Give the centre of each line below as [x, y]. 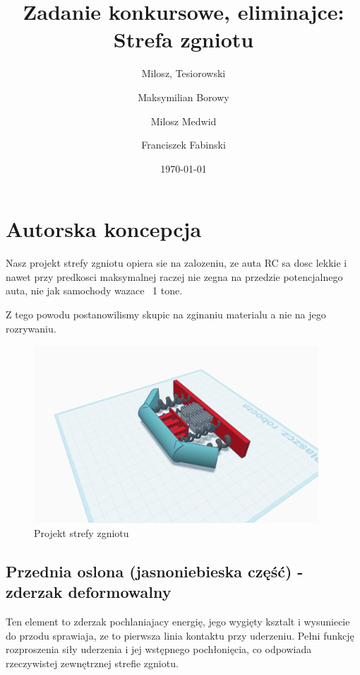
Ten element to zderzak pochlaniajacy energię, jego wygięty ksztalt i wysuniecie [178, 621]
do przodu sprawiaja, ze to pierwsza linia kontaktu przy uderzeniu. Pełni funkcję [180, 635]
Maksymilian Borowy [184, 97]
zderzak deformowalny [89, 592]
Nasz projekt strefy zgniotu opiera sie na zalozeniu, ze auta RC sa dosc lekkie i [176, 263]
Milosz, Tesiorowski [184, 73]
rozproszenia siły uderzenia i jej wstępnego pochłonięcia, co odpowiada [159, 649]
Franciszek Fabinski [184, 145]
